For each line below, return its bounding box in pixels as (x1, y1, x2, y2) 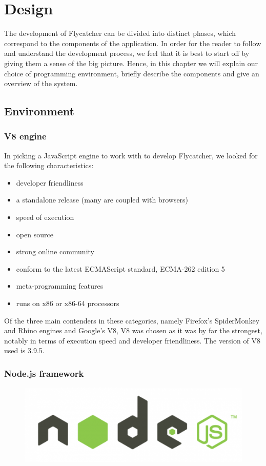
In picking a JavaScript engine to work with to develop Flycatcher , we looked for (4, 150, 258, 160)
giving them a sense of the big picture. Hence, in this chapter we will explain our (4, 57, 258, 68)
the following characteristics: (4, 160, 94, 171)
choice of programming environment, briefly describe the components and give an (4, 68, 259, 78)
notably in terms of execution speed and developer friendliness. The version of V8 (4, 335, 260, 346)
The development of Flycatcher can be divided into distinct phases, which (4, 28, 236, 38)
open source (16, 229, 53, 239)
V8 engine (4, 130, 47, 143)
